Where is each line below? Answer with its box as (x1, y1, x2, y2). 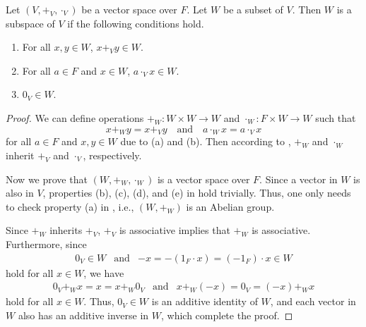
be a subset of (223, 2, 283, 16)
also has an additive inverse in (18, 307, 149, 322)
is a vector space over (157, 171, 250, 186)
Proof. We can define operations (6, 110, 144, 125)
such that (315, 110, 356, 125)
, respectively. (83, 147, 142, 162)
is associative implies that (119, 223, 230, 237)
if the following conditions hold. (67, 16, 204, 30)
